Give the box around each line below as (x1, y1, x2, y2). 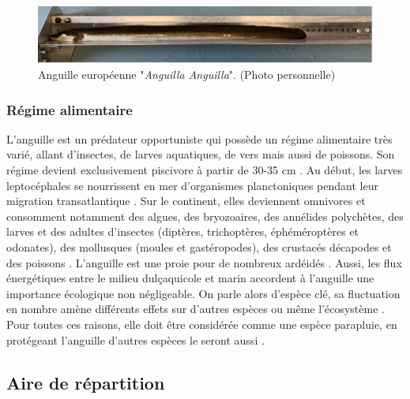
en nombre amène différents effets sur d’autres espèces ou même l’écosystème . (6, 300, 385, 317)
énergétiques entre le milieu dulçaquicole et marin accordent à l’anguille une (6, 270, 374, 286)
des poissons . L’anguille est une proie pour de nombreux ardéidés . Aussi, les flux (6, 254, 402, 270)
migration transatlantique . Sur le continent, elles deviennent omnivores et (6, 192, 366, 209)
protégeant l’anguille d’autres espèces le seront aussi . (6, 331, 265, 348)
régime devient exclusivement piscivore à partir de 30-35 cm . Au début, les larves (6, 162, 403, 178)
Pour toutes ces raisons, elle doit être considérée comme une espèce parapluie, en (6, 315, 397, 332)
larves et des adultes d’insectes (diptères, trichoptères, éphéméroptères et (6, 223, 359, 240)
